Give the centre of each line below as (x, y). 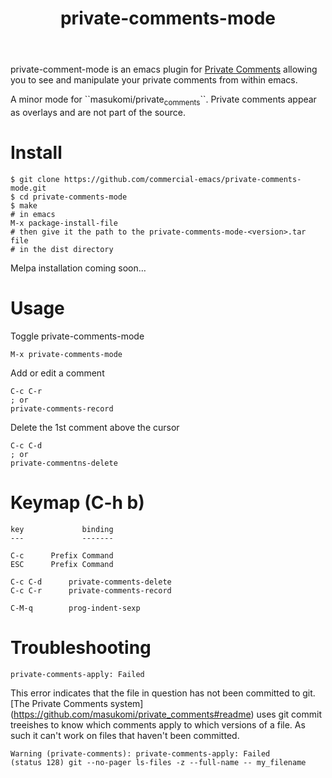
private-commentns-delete (64, 463)
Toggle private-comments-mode (77, 336)
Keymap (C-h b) (77, 503)
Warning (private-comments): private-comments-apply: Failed (140, 753)
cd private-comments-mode (73, 197)
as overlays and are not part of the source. (98, 112)
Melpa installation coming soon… (78, 268)
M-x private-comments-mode (66, 354)
